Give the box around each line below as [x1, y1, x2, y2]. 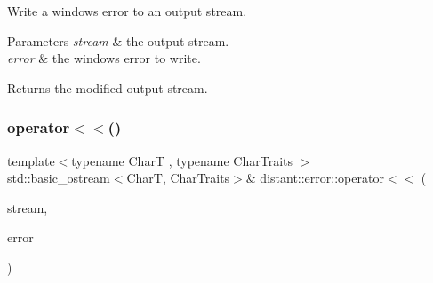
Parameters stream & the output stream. [7, 31, 229, 50]
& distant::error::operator [245, 169, 384, 187]
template [7, 151, 55, 169]
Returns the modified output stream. [7, 78, 208, 97]
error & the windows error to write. [7, 49, 201, 67]
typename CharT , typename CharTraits [71, 151, 293, 169]
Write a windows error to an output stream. [7, 2, 247, 20]
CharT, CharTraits [126, 169, 230, 187]
